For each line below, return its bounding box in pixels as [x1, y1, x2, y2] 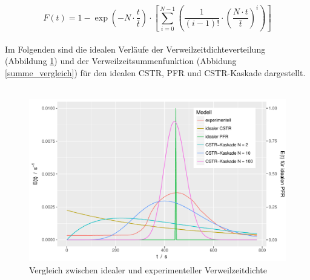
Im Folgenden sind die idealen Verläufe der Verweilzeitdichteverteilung [5, 42, 266, 55]
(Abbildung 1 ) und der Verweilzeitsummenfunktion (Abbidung [5, 54, 237, 67]
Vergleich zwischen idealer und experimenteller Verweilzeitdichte [29, 263, 268, 276]
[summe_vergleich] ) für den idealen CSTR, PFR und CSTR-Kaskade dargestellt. [5, 66, 306, 79]
